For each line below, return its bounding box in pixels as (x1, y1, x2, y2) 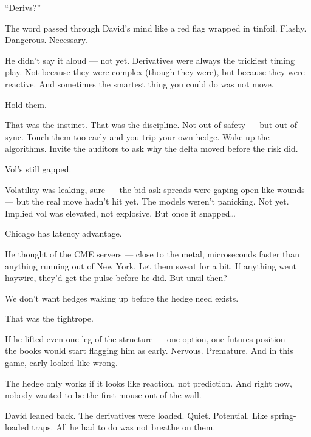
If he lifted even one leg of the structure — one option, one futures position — (5, 332, 297, 345)
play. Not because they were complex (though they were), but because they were (5, 66, 305, 78)
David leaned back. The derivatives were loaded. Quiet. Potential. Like (5, 408, 268, 421)
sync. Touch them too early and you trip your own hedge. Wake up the (5, 130, 270, 143)
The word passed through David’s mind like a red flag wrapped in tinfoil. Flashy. (5, 21, 307, 34)
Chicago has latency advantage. (5, 227, 122, 240)
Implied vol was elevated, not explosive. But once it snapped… (5, 206, 236, 219)
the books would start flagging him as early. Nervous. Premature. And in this (5, 344, 293, 357)
